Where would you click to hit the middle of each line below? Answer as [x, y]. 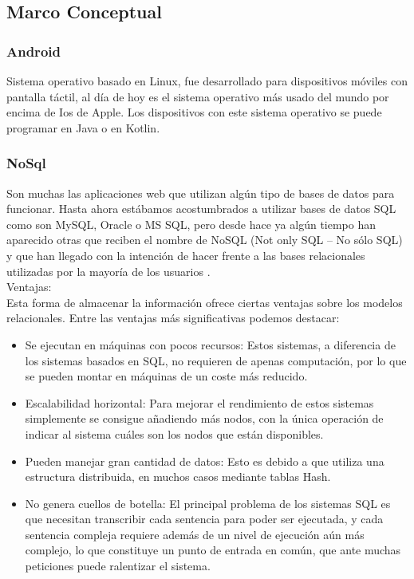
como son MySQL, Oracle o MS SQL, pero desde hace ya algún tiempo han [191, 224]
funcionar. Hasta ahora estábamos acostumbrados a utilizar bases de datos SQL [201, 209]
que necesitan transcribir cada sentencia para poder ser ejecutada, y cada [204, 519]
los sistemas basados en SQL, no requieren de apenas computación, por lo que [216, 360]
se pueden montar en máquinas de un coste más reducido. [166, 376]
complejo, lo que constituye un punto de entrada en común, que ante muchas [213, 550]
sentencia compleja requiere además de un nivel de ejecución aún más [195, 534]
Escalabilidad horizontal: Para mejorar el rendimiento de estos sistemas [199, 402]
